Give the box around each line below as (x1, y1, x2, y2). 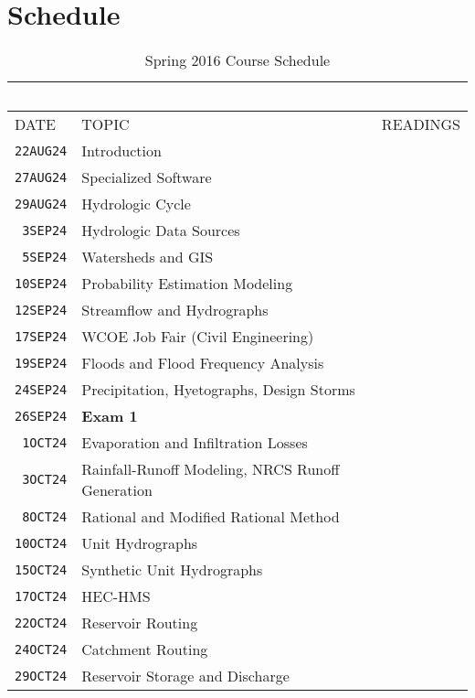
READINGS (381, 113, 460, 135)
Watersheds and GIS (81, 246, 214, 268)
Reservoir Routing (81, 612, 198, 634)
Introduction (81, 140, 162, 162)
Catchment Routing (81, 639, 208, 660)
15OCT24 (15, 562, 68, 577)
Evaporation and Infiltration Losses (81, 432, 308, 454)
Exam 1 (81, 405, 138, 427)
